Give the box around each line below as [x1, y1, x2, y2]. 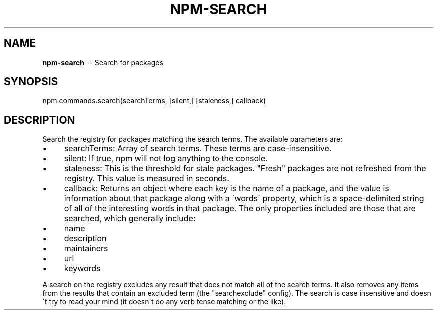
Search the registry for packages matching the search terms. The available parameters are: [42, 135, 343, 144]
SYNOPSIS [4, 75, 58, 88]
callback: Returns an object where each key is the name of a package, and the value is [64, 183, 389, 194]
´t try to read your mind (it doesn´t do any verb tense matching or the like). [42, 297, 286, 306]
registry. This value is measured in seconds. [64, 173, 229, 184]
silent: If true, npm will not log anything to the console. [64, 153, 268, 164]
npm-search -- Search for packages [42, 58, 163, 67]
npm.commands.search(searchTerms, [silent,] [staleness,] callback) [42, 96, 266, 105]
